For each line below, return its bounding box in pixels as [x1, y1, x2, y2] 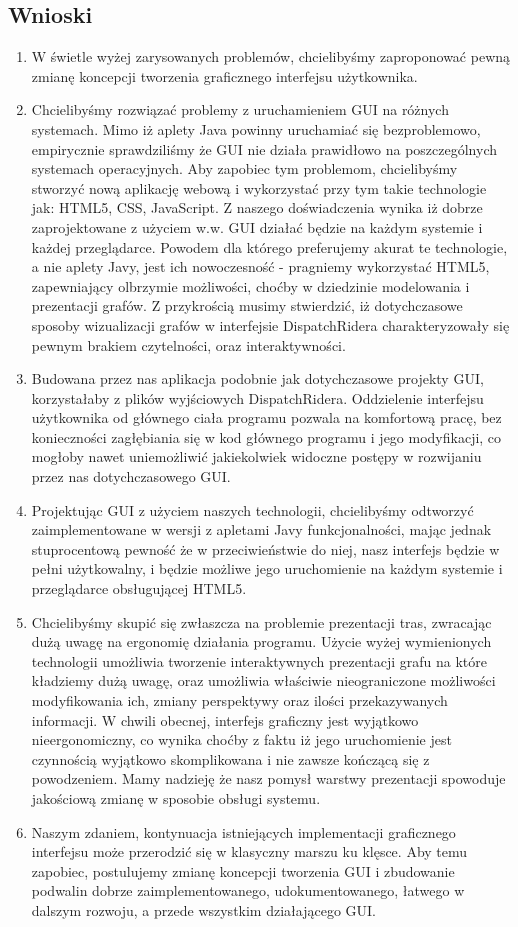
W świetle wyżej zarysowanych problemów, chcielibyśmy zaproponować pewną [31, 46, 511, 67]
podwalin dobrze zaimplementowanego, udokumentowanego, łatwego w [31, 880, 465, 901]
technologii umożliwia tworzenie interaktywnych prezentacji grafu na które [31, 650, 487, 671]
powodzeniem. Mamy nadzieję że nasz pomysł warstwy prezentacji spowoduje [31, 768, 506, 789]
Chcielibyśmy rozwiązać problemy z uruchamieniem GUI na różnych [31, 99, 449, 120]
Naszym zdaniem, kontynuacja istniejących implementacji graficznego [31, 821, 456, 842]
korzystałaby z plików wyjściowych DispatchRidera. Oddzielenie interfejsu [31, 387, 484, 408]
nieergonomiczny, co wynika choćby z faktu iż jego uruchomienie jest [31, 729, 452, 750]
